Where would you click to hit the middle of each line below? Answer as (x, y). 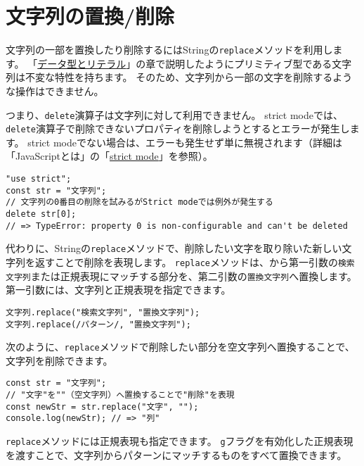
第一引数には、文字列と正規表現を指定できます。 (118, 290)
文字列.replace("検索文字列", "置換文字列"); (103, 312)
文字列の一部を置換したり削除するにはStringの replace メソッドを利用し (169, 50)
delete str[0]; (41, 214)
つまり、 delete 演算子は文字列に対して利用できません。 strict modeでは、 (174, 114)
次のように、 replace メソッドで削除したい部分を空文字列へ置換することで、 (180, 347)
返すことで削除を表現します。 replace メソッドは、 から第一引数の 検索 (195, 262)
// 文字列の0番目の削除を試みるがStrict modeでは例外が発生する (139, 202)
